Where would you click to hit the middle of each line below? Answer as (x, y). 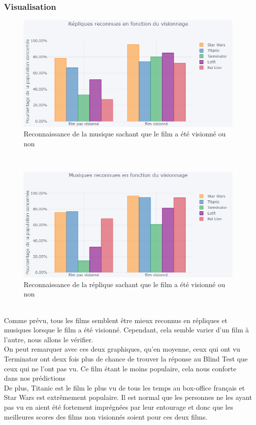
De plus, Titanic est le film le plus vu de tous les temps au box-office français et (125, 387)
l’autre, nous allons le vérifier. (49, 339)
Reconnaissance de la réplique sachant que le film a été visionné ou (125, 284)
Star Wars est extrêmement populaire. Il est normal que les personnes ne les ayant (128, 397)
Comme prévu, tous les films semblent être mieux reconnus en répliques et (116, 320)
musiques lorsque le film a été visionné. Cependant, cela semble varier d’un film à (127, 330)
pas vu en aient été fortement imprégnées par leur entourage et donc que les (119, 407)
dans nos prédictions (35, 378)
